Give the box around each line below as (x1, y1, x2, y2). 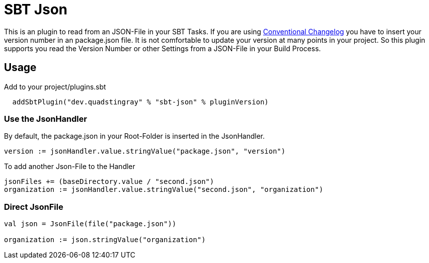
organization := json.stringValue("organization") (4, 236, 206, 244)
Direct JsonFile (4, 201, 63, 212)
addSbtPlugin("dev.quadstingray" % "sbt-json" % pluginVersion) (12, 97, 269, 106)
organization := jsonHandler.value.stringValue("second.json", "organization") (4, 185, 323, 194)
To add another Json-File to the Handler (4, 162, 136, 171)
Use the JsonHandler (4, 113, 87, 124)
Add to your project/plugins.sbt (4, 82, 106, 91)
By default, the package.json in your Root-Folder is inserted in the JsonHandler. (4, 132, 265, 141)
